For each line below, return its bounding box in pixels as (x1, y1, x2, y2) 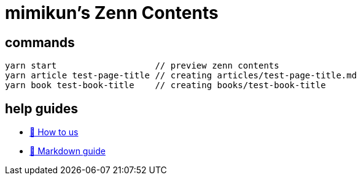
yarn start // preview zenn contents (5, 61, 279, 71)
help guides (5, 100, 79, 116)
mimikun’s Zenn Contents (5, 2, 219, 23)
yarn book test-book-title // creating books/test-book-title (5, 80, 326, 91)
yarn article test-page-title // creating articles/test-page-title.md (5, 70, 357, 81)
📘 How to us (29, 127, 79, 138)
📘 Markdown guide (29, 146, 106, 157)
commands (5, 34, 75, 50)
